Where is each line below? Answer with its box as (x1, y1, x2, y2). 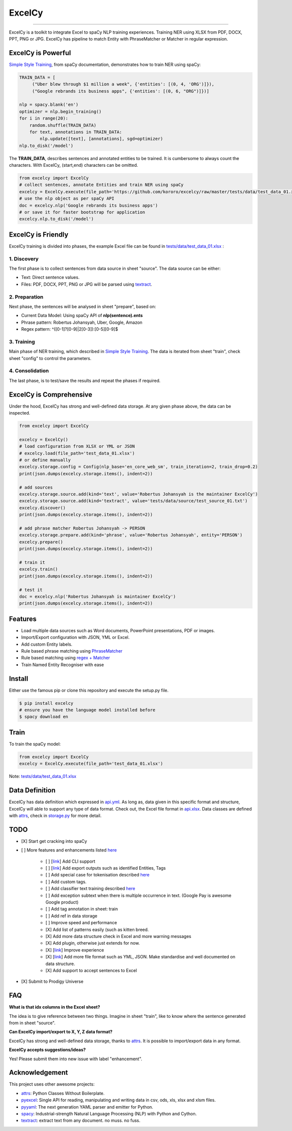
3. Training (9, 338, 35, 345)
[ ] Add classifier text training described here (45, 886, 136, 892)
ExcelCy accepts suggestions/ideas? (9, 1047, 86, 1053)
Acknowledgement (9, 1069, 68, 1077)
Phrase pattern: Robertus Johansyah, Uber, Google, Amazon (21, 319, 143, 325)
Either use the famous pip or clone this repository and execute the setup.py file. (9, 687, 169, 693)
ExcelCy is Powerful (9, 49, 71, 57)
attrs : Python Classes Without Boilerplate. (21, 1090, 105, 1096)
